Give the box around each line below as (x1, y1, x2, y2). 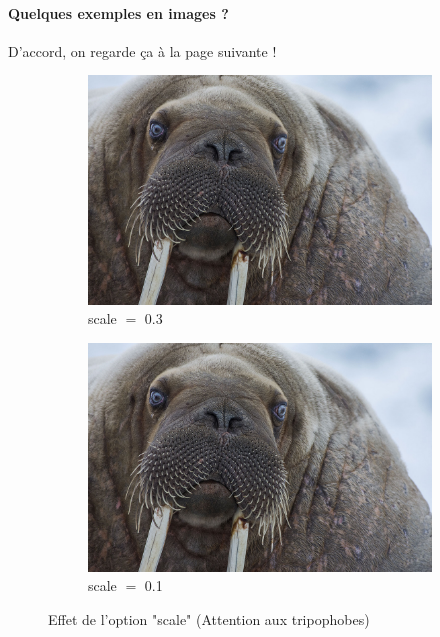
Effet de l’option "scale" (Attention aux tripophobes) (48, 608, 370, 629)
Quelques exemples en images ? (8, 2, 229, 23)
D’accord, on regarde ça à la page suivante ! (8, 40, 277, 61)
